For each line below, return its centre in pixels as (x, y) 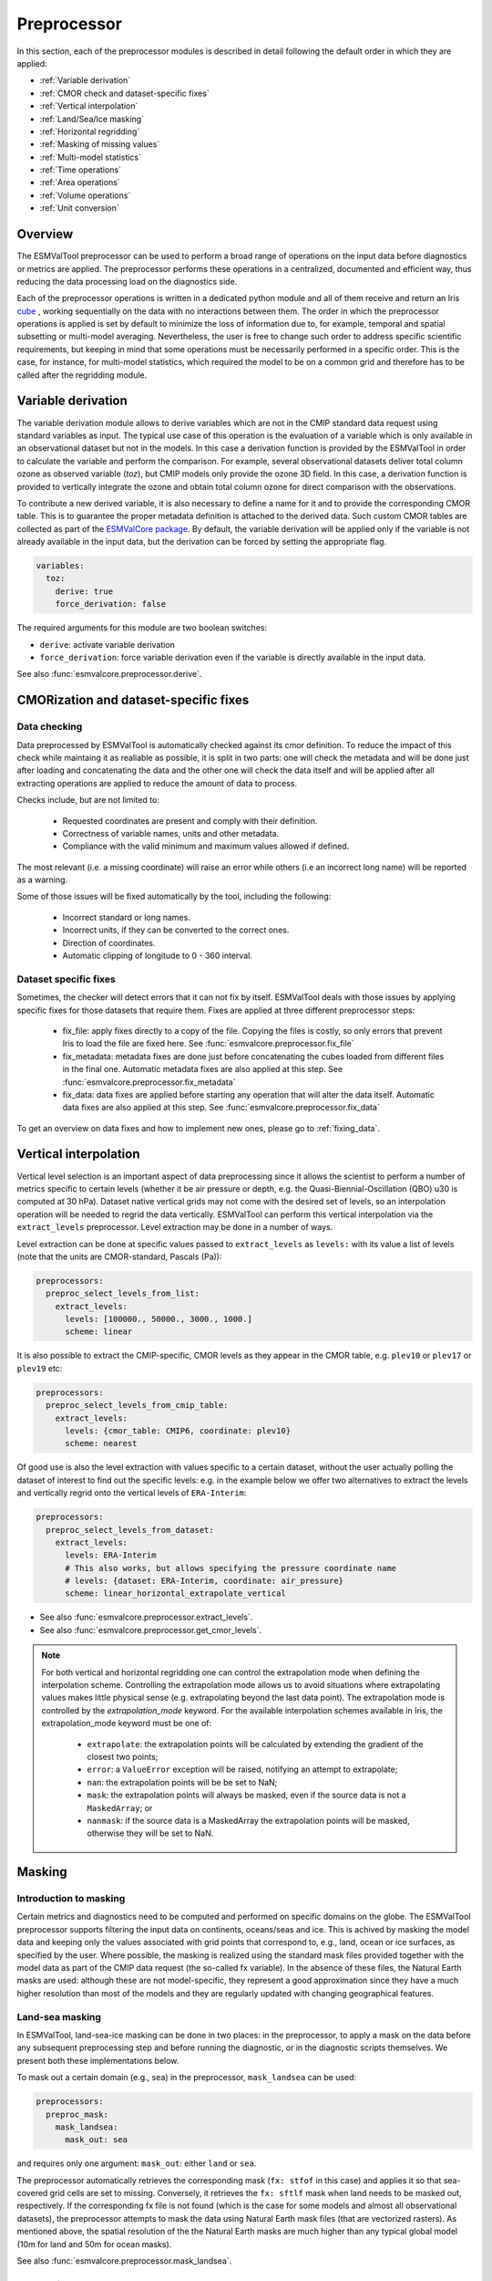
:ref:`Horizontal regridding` (90, 131)
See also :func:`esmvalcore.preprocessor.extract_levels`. (146, 1617)
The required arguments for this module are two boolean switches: (142, 628)
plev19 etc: (40, 1368)
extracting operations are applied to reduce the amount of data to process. (157, 783)
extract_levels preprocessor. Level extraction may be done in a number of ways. (175, 1227)
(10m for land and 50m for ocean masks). (94, 2244)
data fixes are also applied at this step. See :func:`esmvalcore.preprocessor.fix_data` (221, 1108)
